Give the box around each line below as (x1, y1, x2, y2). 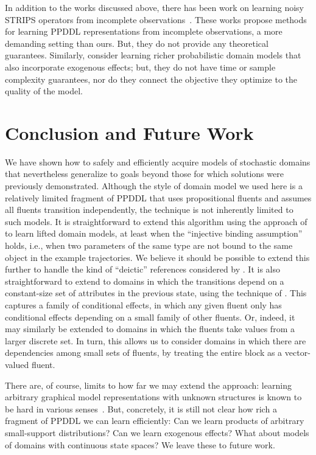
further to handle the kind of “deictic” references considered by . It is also (5, 263, 280, 276)
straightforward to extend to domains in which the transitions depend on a (5, 274, 284, 287)
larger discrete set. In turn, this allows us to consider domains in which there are (5, 334, 306, 347)
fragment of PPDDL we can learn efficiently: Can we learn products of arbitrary (5, 414, 304, 427)
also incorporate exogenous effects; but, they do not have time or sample (5, 60, 276, 73)
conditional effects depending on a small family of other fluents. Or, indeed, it (5, 310, 295, 323)
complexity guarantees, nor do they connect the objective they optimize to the (5, 72, 298, 85)
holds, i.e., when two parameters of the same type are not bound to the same (5, 239, 293, 252)
